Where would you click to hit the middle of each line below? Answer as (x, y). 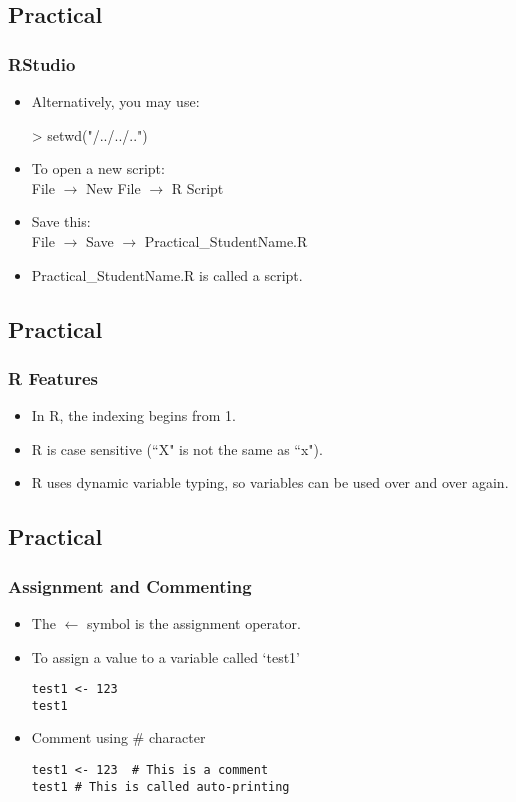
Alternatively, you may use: (115, 101)
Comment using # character (118, 737)
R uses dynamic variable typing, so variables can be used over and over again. (270, 482)
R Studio (42, 63)
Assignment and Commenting (130, 585)
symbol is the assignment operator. (193, 622)
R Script (197, 187)
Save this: (61, 221)
